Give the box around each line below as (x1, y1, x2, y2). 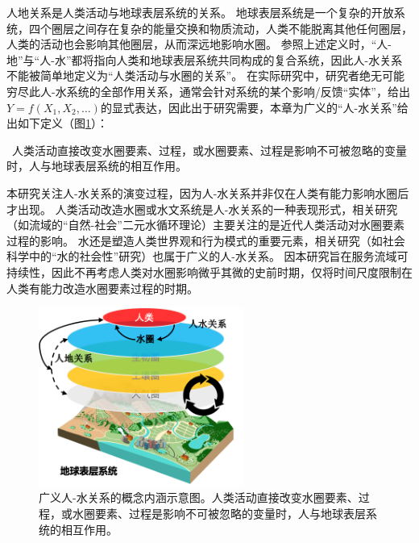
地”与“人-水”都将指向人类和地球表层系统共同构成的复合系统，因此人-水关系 (6, 51, 403, 68)
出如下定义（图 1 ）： (6, 115, 108, 132)
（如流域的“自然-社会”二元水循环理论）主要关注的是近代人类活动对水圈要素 (6, 216, 404, 233)
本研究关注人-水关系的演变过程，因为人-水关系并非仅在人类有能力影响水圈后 (6, 184, 409, 201)
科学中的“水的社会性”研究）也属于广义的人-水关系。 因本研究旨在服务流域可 (6, 248, 409, 265)
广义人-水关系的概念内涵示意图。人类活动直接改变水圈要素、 (39, 489, 359, 506)
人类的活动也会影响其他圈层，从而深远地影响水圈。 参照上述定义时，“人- (6, 36, 392, 52)
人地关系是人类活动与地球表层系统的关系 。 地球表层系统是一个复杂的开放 (6, 4, 394, 20)
